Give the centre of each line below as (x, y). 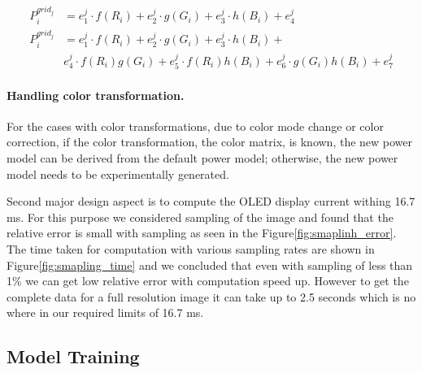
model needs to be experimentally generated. (118, 173)
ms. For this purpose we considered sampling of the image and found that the (200, 217)
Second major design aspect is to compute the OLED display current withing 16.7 (211, 201)
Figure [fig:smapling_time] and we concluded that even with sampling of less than (210, 265)
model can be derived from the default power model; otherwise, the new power (202, 158)
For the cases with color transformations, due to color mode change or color (195, 126)
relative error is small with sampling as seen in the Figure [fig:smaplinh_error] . (202, 233)
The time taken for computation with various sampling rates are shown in (191, 249)
